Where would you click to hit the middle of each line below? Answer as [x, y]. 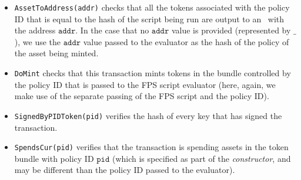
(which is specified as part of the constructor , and [201, 158]
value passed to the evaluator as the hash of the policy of [186, 41]
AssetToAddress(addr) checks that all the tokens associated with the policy [152, 7]
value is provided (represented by [231, 30]
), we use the [38, 41]
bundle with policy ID [54, 158]
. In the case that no [112, 30]
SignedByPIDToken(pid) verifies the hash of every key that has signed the [148, 115]
